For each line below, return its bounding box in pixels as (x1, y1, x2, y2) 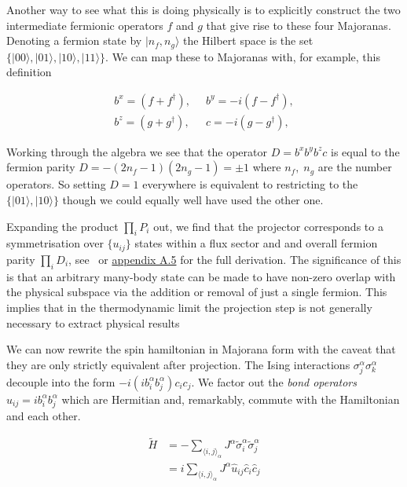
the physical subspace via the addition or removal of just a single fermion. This (6, 284, 387, 300)
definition (6, 64, 52, 80)
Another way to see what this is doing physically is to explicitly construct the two (6, 2, 401, 17)
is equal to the (331, 143, 400, 159)
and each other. (6, 407, 81, 423)
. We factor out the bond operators (191, 373, 357, 390)
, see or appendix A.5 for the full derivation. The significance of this (68, 251, 401, 267)
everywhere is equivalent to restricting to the (142, 176, 358, 192)
